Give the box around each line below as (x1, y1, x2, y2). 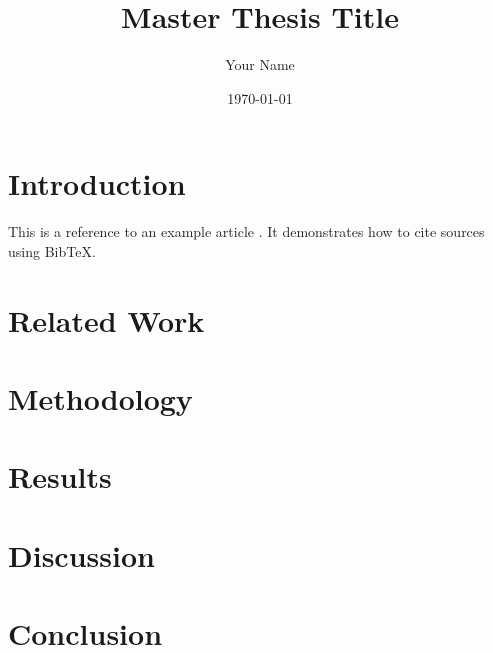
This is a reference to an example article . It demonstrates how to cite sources (8, 221, 485, 242)
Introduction (8, 163, 186, 204)
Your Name (225, 54, 295, 75)
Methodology (8, 378, 193, 418)
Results (8, 456, 112, 497)
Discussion (8, 534, 155, 575)
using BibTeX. (8, 240, 96, 261)
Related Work (8, 299, 205, 340)
